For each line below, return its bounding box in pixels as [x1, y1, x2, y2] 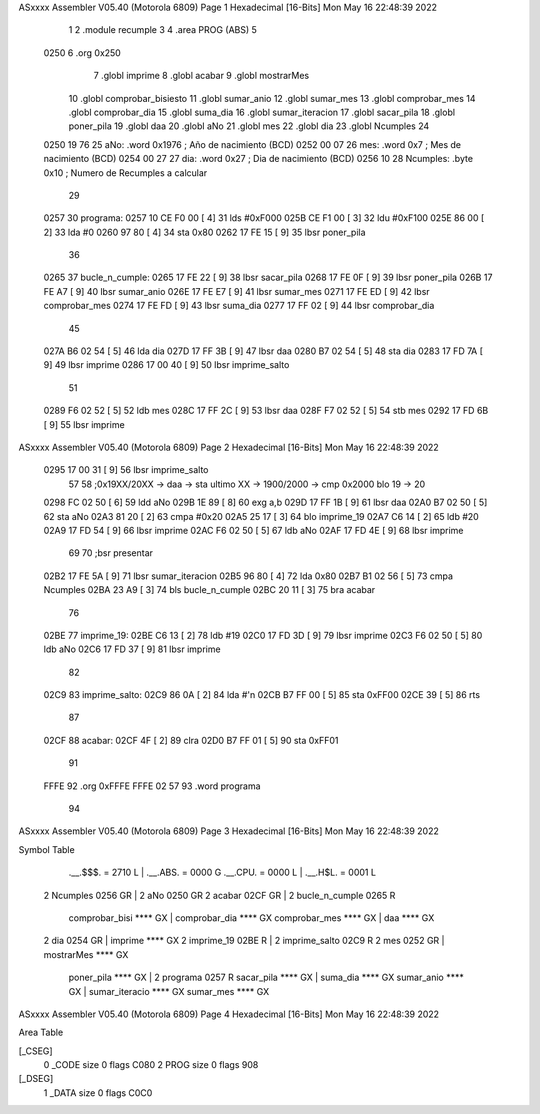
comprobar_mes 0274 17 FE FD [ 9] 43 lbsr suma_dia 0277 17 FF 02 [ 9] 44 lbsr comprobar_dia [43, 300, 435, 312]
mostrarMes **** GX [43, 948, 129, 960]
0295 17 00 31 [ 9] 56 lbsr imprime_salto [43, 464, 209, 476]
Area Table [18, 1026, 64, 1039]
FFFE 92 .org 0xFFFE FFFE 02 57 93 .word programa [43, 780, 261, 792]
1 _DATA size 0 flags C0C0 [43, 1086, 153, 1099]
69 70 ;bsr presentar [68, 547, 154, 559]
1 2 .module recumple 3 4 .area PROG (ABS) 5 [68, 24, 257, 36]
